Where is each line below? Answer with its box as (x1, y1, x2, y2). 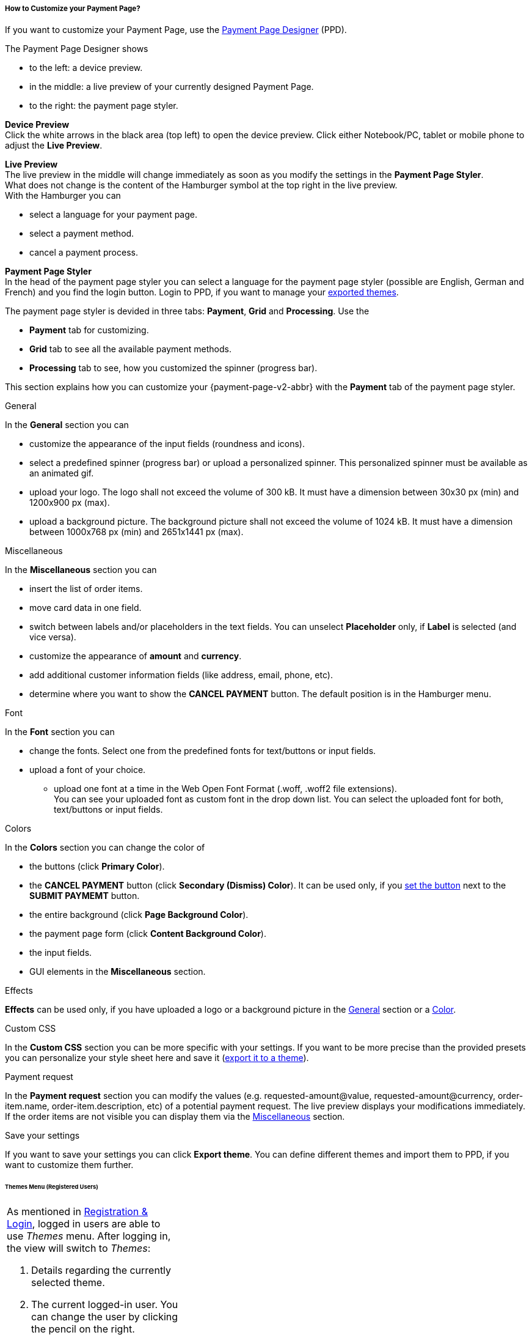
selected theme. (31, 1276, 105, 1289)
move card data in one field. (29, 602, 142, 613)
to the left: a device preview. (29, 62, 143, 73)
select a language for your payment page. (29, 209, 198, 220)
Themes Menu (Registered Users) (5, 1183, 98, 1191)
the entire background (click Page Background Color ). (29, 909, 249, 920)
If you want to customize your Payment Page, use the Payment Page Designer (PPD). (5, 24, 347, 35)
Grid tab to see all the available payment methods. (29, 344, 231, 355)
